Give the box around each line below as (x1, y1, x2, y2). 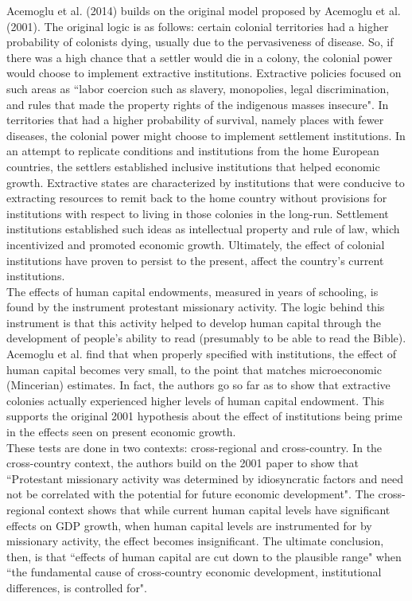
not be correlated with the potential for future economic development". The (6, 486, 375, 502)
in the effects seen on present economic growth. (6, 423, 236, 440)
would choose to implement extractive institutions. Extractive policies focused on (6, 64, 402, 81)
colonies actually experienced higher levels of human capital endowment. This (6, 392, 385, 408)
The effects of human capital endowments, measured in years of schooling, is (6, 283, 379, 299)
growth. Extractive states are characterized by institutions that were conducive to (6, 174, 405, 190)
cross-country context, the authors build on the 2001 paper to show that (6, 455, 360, 471)
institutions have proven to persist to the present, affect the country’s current (6, 252, 384, 268)
